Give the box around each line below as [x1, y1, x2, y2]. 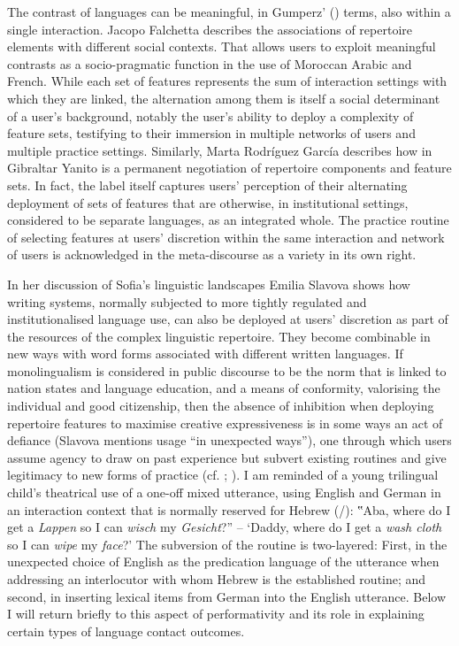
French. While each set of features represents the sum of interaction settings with [7, 72, 448, 90]
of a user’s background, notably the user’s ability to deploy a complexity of [7, 106, 414, 125]
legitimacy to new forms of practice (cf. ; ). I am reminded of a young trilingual [7, 465, 439, 484]
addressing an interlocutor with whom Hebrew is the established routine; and [7, 570, 426, 588]
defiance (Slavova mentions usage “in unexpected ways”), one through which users [7, 431, 452, 450]
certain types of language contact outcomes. [7, 621, 245, 640]
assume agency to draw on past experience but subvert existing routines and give [7, 448, 447, 466]
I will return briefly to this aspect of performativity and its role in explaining [7, 604, 425, 623]
